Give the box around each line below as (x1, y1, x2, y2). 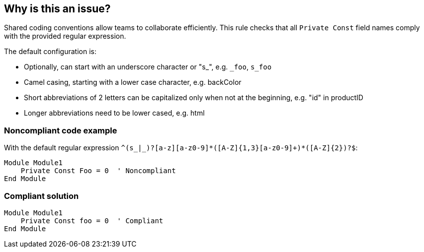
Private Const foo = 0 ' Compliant (20, 216, 164, 225)
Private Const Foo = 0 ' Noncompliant (20, 167, 176, 175)
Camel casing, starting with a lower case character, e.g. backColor (24, 78, 242, 87)
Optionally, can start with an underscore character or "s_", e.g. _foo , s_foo (24, 63, 272, 71)
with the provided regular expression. (4, 32, 126, 41)
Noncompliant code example (4, 125, 117, 135)
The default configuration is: (4, 47, 96, 56)
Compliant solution (4, 190, 79, 201)
